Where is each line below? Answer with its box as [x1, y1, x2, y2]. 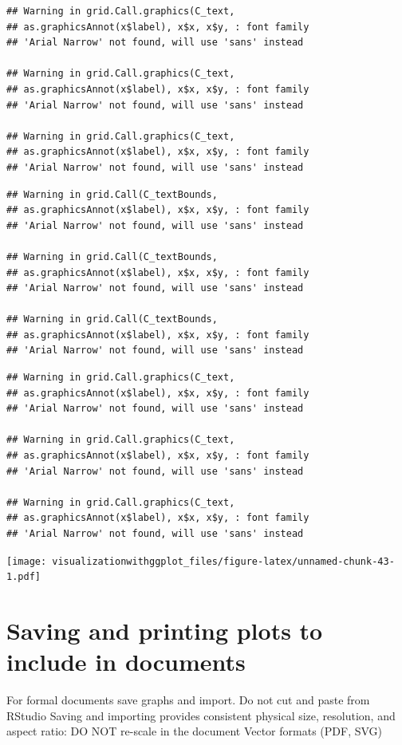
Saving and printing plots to [6, 614, 323, 647]
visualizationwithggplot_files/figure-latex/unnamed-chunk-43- [52, 555, 395, 567]
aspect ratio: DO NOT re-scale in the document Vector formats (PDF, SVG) [6, 723, 383, 739]
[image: [6, 555, 47, 567]
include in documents [6, 645, 246, 678]
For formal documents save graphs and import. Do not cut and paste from [6, 692, 370, 708]
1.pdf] [6, 571, 41, 583]
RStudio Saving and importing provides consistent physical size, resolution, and [6, 707, 396, 723]
